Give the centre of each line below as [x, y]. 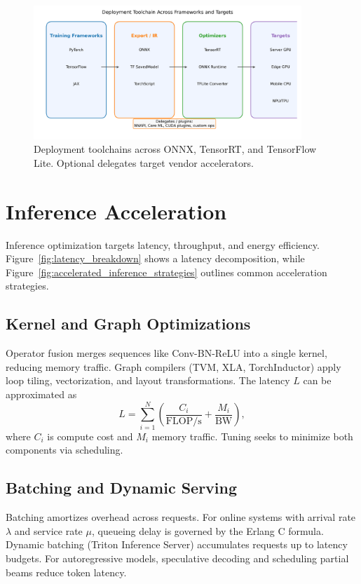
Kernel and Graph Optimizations [128, 324]
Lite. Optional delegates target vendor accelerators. [144, 162]
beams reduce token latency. [66, 572]
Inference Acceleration [116, 211]
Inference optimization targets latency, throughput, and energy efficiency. [163, 244]
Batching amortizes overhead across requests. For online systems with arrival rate [181, 517]
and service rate [48, 530]
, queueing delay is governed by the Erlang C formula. [207, 530]
